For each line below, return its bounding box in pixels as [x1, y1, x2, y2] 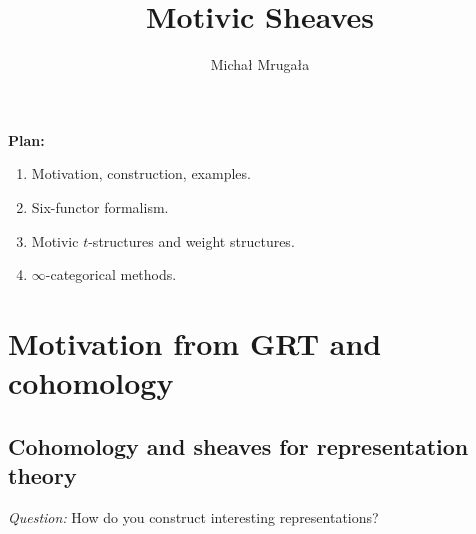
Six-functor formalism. [31, 196, 169, 217]
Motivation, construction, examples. [31, 163, 251, 184]
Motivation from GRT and [8, 322, 382, 363]
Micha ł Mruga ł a [210, 54, 310, 75]
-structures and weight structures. [88, 230, 295, 251]
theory [8, 460, 77, 491]
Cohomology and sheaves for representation [8, 430, 469, 461]
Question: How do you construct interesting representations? [8, 506, 379, 527]
